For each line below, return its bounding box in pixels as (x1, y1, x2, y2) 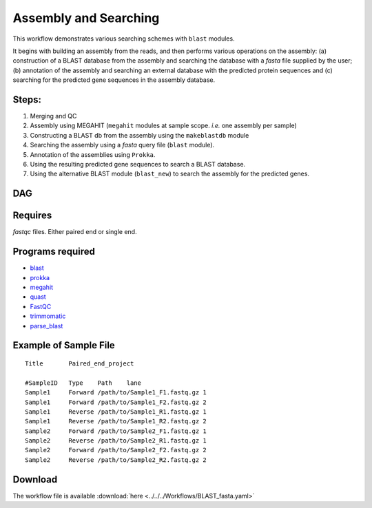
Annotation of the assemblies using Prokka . (30, 150, 156, 158)
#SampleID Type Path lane (25, 379, 141, 387)
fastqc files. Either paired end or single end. (12, 228, 137, 236)
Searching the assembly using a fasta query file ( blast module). (30, 141, 215, 149)
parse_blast (30, 321, 63, 330)
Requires (12, 210, 52, 222)
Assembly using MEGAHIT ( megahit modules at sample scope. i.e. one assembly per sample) (30, 121, 298, 130)
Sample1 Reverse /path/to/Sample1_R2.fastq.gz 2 (25, 417, 207, 425)
